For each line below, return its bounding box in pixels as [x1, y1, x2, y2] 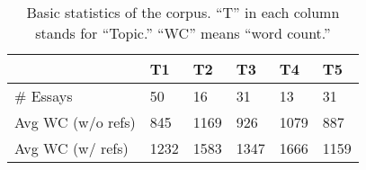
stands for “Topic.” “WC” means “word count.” [35, 22, 331, 43]
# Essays [14, 85, 73, 106]
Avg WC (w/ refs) [14, 138, 129, 158]
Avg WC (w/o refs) [14, 112, 136, 132]
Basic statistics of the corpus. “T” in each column [26, 2, 340, 22]
